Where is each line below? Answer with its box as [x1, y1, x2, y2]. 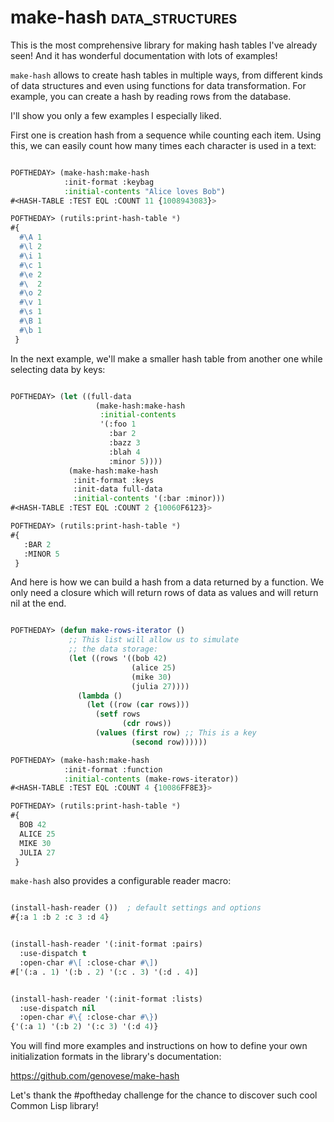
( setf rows [95, 709, 141, 720]
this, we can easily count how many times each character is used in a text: [10, 139, 317, 151]
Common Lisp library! [10, 1100, 99, 1112]
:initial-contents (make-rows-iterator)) [63, 774, 240, 784]
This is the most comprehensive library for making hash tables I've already [10, 39, 318, 51]
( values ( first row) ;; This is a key [95, 728, 257, 738]
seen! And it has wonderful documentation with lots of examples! [10, 49, 278, 61]
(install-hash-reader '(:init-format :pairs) [10, 939, 203, 950]
